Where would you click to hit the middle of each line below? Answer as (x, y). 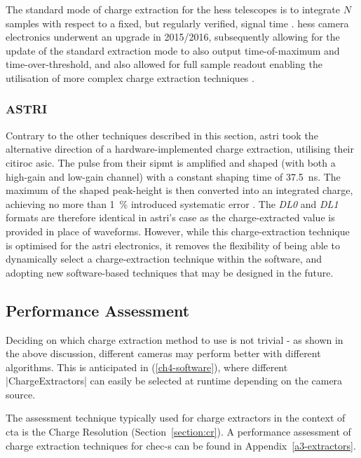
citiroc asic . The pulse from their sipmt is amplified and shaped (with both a (171, 162)
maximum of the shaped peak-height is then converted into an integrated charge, (179, 190)
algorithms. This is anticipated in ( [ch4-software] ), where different (147, 367)
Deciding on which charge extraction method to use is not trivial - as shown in (175, 339)
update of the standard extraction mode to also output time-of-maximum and (173, 50)
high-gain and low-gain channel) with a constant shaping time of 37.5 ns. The (173, 176)
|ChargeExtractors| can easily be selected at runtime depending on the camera (174, 381)
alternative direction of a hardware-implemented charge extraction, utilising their (180, 149)
